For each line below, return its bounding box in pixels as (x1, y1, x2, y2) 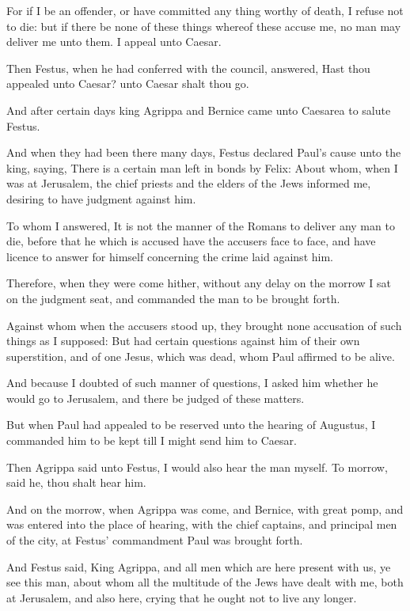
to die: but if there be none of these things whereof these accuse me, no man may (6, 17, 401, 34)
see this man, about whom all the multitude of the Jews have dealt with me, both (6, 574, 404, 590)
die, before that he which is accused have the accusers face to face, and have (6, 233, 376, 249)
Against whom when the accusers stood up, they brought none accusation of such (6, 317, 402, 333)
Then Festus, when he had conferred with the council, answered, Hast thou (6, 59, 370, 76)
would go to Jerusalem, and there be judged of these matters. (6, 389, 305, 406)
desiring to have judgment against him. (6, 190, 196, 207)
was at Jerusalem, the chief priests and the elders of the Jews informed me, (6, 175, 371, 192)
